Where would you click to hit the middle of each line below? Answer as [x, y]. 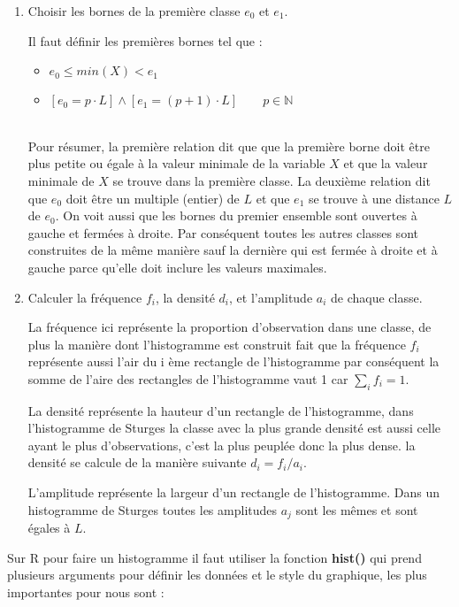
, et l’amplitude [271, 297]
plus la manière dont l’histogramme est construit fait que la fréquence [217, 344]
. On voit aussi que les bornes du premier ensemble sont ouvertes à [236, 215]
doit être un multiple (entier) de [153, 198]
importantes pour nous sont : [86, 592]
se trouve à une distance [374, 198]
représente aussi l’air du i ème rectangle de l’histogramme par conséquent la [233, 361]
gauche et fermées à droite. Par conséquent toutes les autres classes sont [223, 232]
